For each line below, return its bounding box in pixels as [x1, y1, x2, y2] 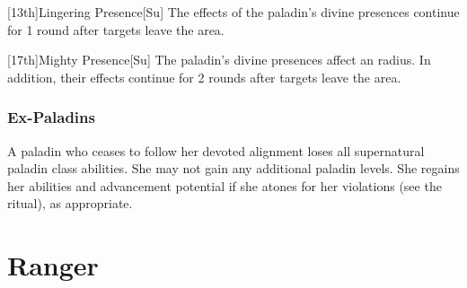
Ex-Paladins [7, 106, 95, 128]
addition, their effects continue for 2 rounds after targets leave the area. [7, 67, 401, 86]
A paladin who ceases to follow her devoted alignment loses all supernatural [7, 141, 425, 160]
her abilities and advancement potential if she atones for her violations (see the [7, 176, 442, 195]
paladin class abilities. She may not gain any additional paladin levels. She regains [7, 159, 460, 178]
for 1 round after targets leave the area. [7, 20, 225, 39]
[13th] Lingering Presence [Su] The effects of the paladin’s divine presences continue [7, 3, 460, 21]
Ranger [7, 247, 99, 284]
